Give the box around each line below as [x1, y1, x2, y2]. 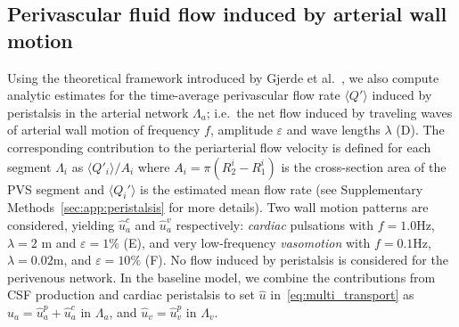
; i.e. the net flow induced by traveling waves [206, 102, 453, 121]
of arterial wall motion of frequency [7, 120, 201, 139]
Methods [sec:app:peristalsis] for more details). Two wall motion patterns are [7, 198, 429, 217]
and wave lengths [286, 120, 381, 139]
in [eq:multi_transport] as [270, 285, 414, 304]
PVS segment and [7, 179, 105, 198]
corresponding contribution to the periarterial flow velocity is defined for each [7, 137, 431, 156]
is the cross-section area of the [281, 157, 447, 176]
